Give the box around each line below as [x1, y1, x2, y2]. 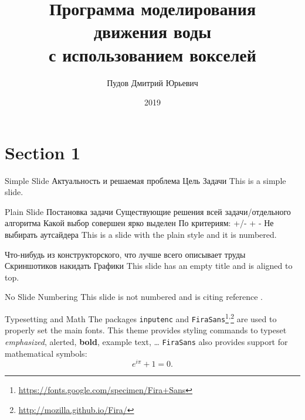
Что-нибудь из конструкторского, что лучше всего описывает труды [5, 248, 246, 260]
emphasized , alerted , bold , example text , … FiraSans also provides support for [5, 335, 288, 347]
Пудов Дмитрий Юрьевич [107, 76, 198, 88]
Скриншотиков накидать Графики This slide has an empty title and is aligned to [5, 259, 293, 272]
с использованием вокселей [49, 42, 256, 66]
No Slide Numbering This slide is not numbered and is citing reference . [5, 291, 263, 303]
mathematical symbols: [5, 347, 87, 359]
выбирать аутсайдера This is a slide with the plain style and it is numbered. [5, 228, 277, 240]
